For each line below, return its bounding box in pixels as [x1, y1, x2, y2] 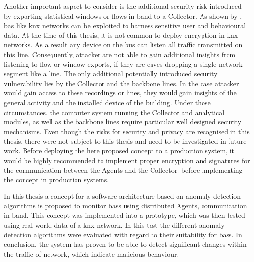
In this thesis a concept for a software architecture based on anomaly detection [4, 191, 241, 201]
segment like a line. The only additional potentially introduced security [4, 68, 218, 79]
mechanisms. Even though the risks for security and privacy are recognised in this [4, 126, 250, 136]
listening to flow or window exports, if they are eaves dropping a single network [4, 58, 243, 69]
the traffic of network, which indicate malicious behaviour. [4, 248, 179, 259]
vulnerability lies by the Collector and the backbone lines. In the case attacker [4, 78, 239, 88]
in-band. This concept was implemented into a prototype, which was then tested [4, 210, 245, 220]
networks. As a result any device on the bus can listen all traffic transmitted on [4, 39, 243, 50]
